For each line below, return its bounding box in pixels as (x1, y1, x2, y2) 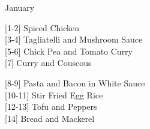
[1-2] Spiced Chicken (5, 21, 80, 34)
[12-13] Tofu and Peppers (5, 100, 97, 113)
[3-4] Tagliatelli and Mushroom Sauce (5, 33, 143, 46)
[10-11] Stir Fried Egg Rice (5, 88, 103, 101)
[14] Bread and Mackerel (5, 112, 95, 124)
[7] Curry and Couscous (5, 56, 92, 69)
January (5, 1, 35, 13)
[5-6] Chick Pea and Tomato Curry (5, 44, 133, 57)
